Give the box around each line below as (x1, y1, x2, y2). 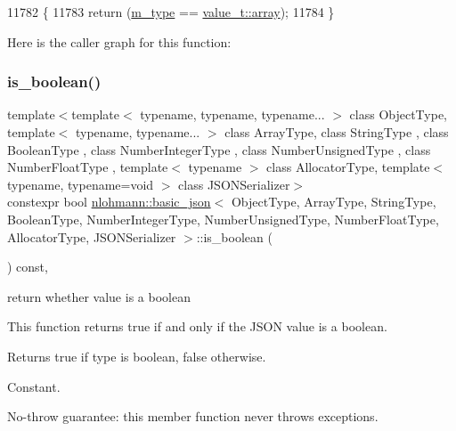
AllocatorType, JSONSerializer (7, 227, 176, 246)
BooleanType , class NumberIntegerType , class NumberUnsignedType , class (7, 140, 431, 159)
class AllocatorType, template (266, 158, 430, 176)
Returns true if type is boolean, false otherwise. (7, 346, 266, 365)
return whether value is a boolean (7, 287, 191, 305)
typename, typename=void (7, 175, 154, 193)
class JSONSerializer (178, 175, 290, 193)
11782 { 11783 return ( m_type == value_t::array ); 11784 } (7, 3, 335, 20)
